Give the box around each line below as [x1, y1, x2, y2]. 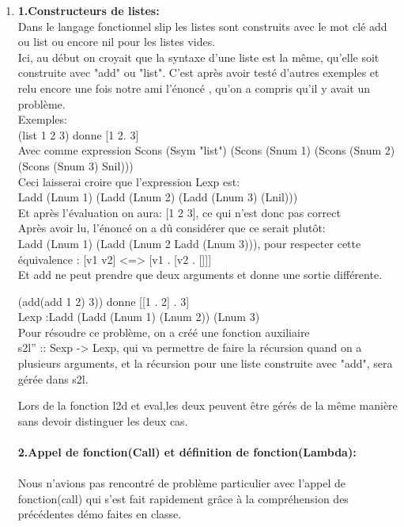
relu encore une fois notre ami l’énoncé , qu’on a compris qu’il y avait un [17, 79, 370, 96]
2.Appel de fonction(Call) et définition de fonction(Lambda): [17, 444, 357, 460]
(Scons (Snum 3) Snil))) [17, 157, 134, 174]
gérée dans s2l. [17, 370, 89, 387]
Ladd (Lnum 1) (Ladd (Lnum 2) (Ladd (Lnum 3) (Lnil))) [17, 189, 298, 205]
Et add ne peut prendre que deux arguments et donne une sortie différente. [17, 266, 383, 283]
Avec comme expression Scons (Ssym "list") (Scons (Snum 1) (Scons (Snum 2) [17, 142, 395, 158]
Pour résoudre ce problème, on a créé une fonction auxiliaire [17, 323, 310, 340]
